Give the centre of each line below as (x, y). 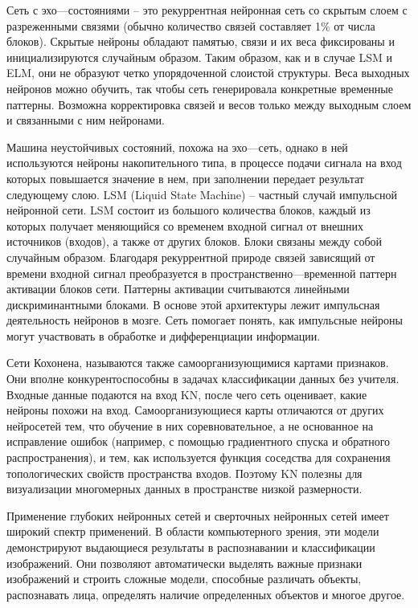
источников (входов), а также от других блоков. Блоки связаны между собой (195, 241)
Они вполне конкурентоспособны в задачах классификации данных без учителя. (203, 379)
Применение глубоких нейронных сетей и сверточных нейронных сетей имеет (198, 515)
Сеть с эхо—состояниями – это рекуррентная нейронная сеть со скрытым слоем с (207, 10)
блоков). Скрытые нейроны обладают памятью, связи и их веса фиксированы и (201, 41)
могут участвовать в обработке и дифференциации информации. (164, 335)
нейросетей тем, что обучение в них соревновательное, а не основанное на (190, 425)
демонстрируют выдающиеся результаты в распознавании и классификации (191, 547)
